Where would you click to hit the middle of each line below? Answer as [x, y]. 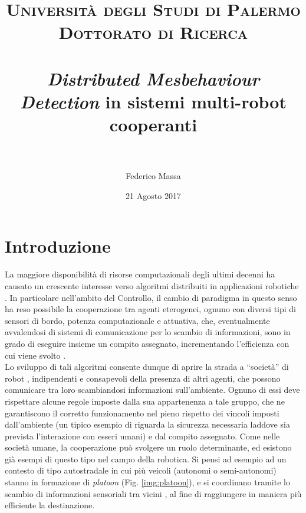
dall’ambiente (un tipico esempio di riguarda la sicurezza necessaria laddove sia [147, 424]
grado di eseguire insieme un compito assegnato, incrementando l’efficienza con [147, 343]
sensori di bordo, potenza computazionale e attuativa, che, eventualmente [137, 320]
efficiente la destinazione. [50, 505]
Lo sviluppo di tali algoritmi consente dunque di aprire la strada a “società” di [147, 367]
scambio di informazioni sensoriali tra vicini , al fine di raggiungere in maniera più [153, 493]
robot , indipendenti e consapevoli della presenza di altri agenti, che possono [143, 378]
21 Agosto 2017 [153, 195]
